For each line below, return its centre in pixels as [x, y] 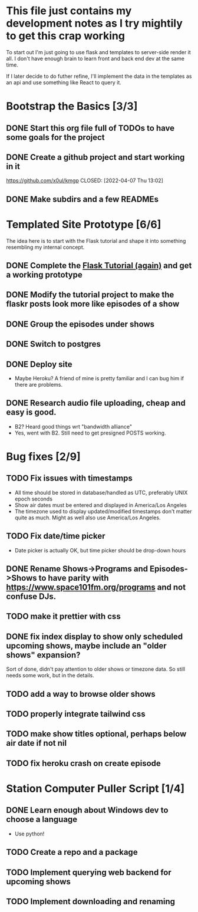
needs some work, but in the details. [50, 676]
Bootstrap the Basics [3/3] [72, 106]
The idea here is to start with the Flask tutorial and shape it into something [96, 241]
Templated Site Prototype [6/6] [84, 224]
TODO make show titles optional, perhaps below [96, 734]
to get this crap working [66, 36]
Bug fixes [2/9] [43, 457]
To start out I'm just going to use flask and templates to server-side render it [99, 52]
